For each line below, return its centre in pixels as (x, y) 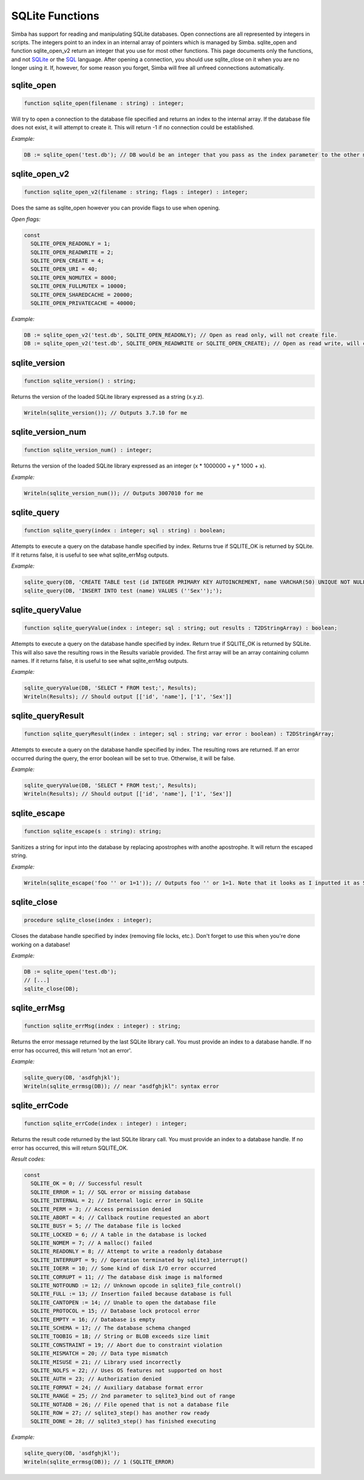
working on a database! (41, 945)
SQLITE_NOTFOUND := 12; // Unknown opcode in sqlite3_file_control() (136, 1286)
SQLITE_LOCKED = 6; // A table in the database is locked (119, 1234)
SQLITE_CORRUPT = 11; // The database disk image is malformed (126, 1277)
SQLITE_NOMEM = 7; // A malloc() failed (91, 1243)
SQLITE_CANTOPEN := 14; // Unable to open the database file (123, 1302)
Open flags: (26, 219)
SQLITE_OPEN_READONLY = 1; (71, 244)
